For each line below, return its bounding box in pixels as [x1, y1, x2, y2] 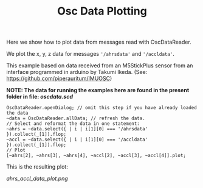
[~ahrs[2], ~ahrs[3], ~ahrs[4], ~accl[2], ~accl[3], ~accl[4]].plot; [6, 153, 187, 159]
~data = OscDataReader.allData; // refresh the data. [6, 115, 146, 122]
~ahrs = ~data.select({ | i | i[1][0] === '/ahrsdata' [6, 126, 148, 132]
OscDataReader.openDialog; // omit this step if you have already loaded [6, 105, 198, 111]
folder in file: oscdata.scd [6, 93, 73, 101]
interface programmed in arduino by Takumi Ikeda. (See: [6, 69, 148, 76]
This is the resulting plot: [6, 163, 68, 170]
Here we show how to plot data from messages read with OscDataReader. [6, 38, 191, 46]
